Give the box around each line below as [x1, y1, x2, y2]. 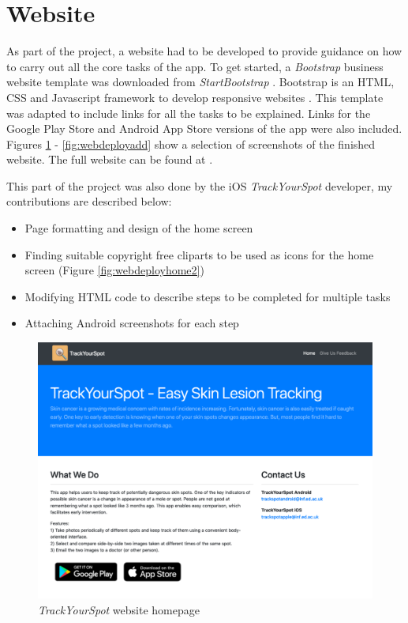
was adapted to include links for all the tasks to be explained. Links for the [6, 104, 371, 121]
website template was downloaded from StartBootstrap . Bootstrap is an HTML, [6, 74, 395, 90]
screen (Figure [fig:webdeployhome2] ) [24, 262, 204, 278]
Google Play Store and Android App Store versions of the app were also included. [6, 120, 402, 137]
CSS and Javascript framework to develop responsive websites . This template [6, 89, 384, 105]
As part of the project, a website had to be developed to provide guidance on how [6, 43, 402, 59]
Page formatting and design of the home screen [24, 220, 253, 236]
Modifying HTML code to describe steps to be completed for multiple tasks [24, 288, 391, 304]
